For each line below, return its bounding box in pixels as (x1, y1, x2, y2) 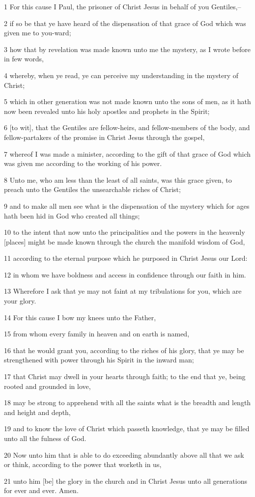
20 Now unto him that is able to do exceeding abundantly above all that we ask (4, 449, 244, 460)
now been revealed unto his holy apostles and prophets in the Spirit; (4, 106, 210, 116)
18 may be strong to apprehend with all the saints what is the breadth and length (4, 397, 251, 408)
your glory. (4, 296, 36, 306)
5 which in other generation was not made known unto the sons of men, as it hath (4, 96, 251, 107)
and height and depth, (4, 407, 71, 417)
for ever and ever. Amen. (4, 485, 79, 496)
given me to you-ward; (4, 28, 71, 38)
